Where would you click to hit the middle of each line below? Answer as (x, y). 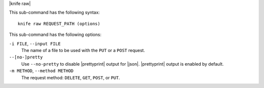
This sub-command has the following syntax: (55, 13)
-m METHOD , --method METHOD (41, 71)
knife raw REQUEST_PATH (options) (59, 24)
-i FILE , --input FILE (35, 43)
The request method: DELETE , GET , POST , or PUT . (71, 77)
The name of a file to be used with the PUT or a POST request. (83, 50)
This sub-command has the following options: (55, 35)
